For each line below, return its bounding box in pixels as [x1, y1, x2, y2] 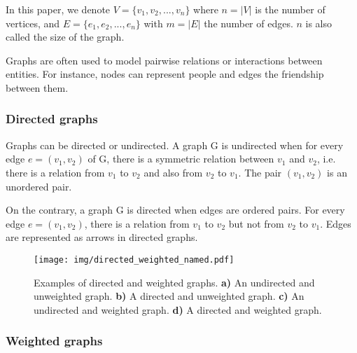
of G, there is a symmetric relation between [87, 151, 274, 166]
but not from [228, 216, 284, 230]
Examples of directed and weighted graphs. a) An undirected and [34, 275, 315, 289]
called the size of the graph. [6, 29, 125, 44]
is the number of [255, 2, 325, 16]
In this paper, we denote [6, 2, 111, 16]
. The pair [238, 165, 282, 179]
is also [305, 15, 332, 30]
